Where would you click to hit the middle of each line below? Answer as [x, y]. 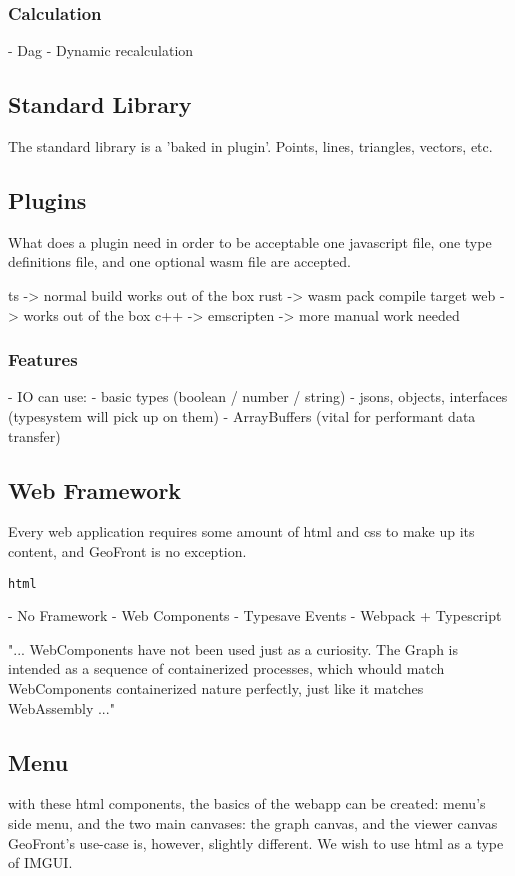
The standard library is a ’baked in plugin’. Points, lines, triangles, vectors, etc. [250, 146]
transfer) [34, 435]
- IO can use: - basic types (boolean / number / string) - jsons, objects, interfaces [258, 396]
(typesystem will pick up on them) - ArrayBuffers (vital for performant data [242, 416]
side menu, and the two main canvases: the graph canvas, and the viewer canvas [253, 823]
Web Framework [95, 489]
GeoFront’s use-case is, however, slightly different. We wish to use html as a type [256, 842]
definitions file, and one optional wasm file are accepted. [179, 261]
